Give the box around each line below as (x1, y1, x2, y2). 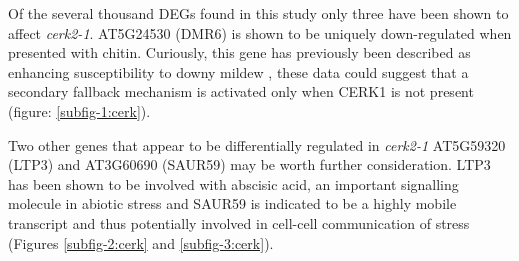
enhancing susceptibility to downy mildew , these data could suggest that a (8, 61, 469, 82)
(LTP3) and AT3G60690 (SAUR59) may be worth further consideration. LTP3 (8, 154, 491, 175)
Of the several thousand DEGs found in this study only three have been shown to (8, 3, 509, 23)
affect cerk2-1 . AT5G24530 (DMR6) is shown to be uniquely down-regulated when (8, 22, 512, 43)
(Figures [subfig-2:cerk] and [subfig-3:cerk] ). (8, 232, 274, 253)
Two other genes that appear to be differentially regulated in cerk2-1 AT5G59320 (8, 134, 506, 155)
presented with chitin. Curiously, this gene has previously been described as (8, 42, 471, 63)
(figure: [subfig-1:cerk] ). (8, 100, 151, 121)
